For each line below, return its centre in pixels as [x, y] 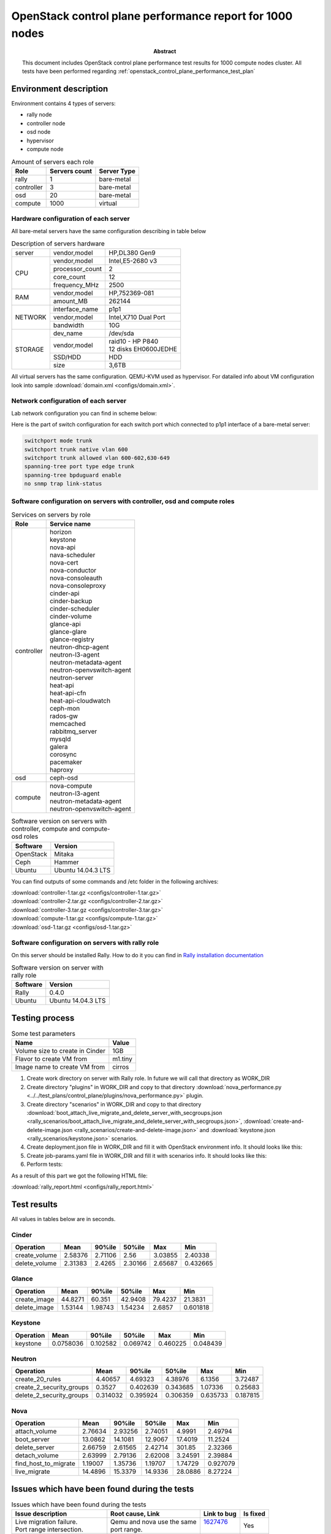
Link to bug [220, 1514]
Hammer [67, 862]
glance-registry [72, 639]
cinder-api [65, 593]
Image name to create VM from [60, 1067]
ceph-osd [64, 778]
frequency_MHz [76, 285]
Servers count [71, 171]
